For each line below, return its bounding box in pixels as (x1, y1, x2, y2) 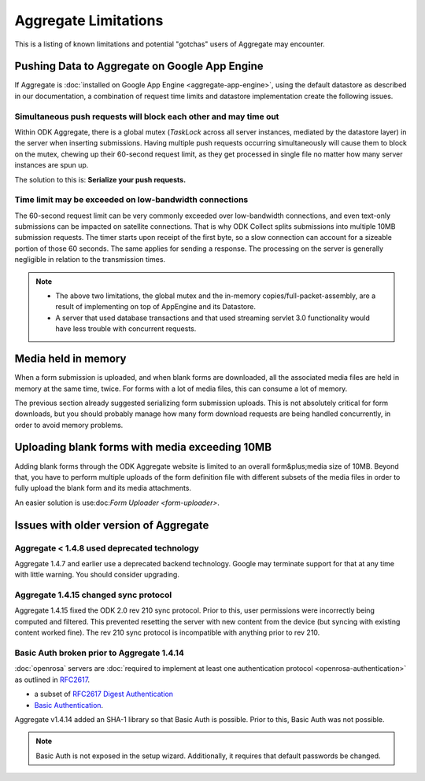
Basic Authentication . (34, 700, 104, 709)
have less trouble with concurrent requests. (55, 324, 197, 333)
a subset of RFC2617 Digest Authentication (34, 689, 173, 699)
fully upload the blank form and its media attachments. (14, 484, 192, 493)
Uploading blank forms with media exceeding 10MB (14, 440, 272, 454)
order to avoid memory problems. (14, 420, 124, 429)
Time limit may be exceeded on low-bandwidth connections (14, 194, 249, 205)
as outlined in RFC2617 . (14, 675, 91, 684)
